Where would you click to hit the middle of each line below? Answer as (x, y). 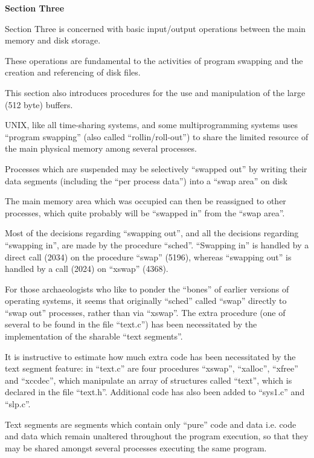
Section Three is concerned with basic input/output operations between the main (155, 28)
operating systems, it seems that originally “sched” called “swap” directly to (146, 301)
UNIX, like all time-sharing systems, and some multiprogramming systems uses (151, 125)
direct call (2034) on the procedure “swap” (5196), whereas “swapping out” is (148, 256)
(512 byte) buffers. (39, 104)
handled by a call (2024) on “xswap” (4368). (87, 269)
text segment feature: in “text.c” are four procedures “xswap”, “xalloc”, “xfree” (152, 368)
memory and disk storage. (53, 40)
